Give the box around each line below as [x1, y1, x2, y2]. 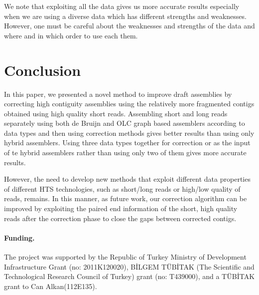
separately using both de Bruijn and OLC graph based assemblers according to [4, 118, 245, 128]
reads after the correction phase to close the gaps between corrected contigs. [4, 213, 237, 223]
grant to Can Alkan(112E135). [4, 281, 97, 291]
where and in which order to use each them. [4, 30, 138, 40]
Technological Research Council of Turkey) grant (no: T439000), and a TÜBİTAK [4, 271, 255, 282]
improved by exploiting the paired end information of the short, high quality [4, 203, 238, 214]
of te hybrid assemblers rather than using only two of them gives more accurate [4, 147, 247, 158]
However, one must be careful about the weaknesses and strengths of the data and [4, 20, 255, 31]
